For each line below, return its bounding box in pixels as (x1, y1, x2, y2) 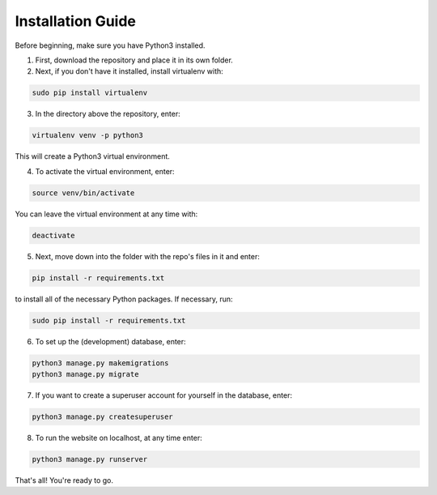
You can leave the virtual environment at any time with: (15, 209, 198, 219)
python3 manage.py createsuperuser (32, 412, 173, 421)
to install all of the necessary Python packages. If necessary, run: (15, 294, 234, 304)
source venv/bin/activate (32, 188, 135, 198)
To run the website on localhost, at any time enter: (35, 433, 202, 442)
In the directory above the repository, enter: (35, 109, 181, 119)
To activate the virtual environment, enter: (35, 166, 175, 176)
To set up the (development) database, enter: (35, 336, 186, 346)
